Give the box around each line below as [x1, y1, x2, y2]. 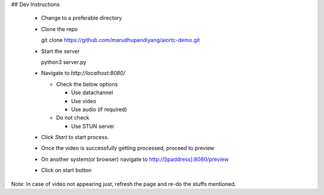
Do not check [56, 114, 89, 121]
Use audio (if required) [71, 106, 127, 113]
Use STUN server [71, 122, 115, 130]
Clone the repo [41, 25, 78, 32]
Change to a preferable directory [41, 14, 122, 22]
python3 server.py [41, 58, 86, 65]
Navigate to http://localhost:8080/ [41, 70, 125, 77]
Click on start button [41, 167, 92, 174]
